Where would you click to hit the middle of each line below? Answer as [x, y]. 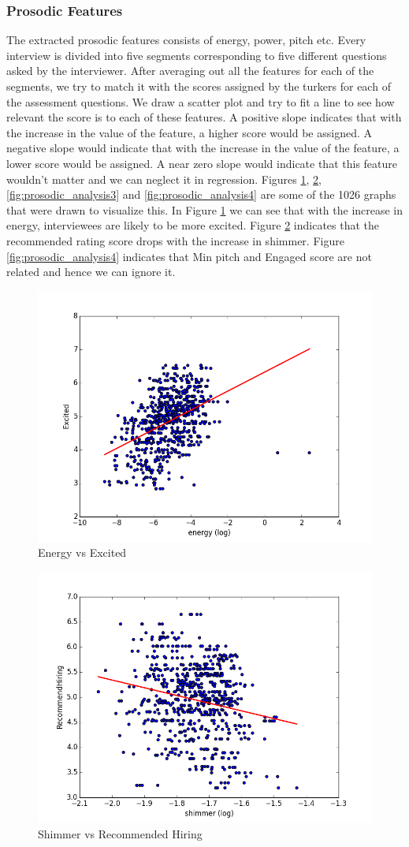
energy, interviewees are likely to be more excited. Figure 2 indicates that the [193, 225]
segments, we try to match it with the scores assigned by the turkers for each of [199, 86]
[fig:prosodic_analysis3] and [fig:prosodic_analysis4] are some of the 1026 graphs [201, 194]
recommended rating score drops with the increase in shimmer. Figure [175, 240]
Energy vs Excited [82, 552]
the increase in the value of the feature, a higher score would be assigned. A [189, 132]
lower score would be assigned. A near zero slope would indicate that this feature [202, 163]
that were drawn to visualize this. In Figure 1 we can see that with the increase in [205, 209]
